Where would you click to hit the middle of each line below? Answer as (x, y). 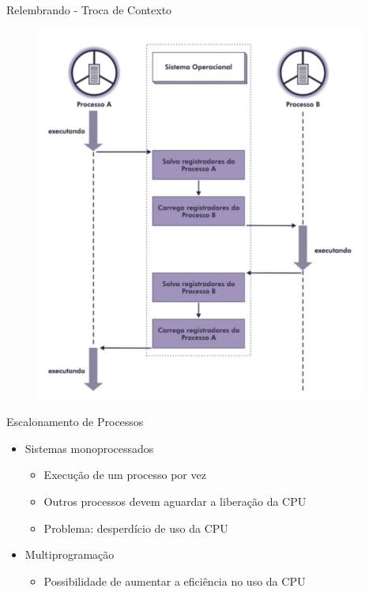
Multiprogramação (70, 554)
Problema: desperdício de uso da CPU (136, 528)
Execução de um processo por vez (125, 475)
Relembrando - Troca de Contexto (89, 9)
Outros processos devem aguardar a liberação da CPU (175, 501)
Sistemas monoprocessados (89, 448)
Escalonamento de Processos (75, 422)
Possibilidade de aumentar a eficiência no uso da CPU (175, 581)
